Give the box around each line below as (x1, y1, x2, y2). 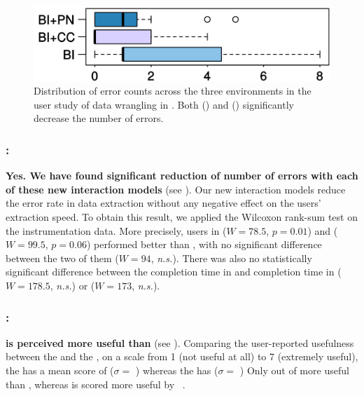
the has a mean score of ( (6, 363, 114, 378)
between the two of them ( (6, 250, 119, 265)
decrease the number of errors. (34, 111, 164, 125)
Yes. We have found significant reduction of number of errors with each (6, 168, 358, 183)
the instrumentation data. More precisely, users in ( (6, 223, 227, 238)
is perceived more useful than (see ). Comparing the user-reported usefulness (6, 335, 354, 350)
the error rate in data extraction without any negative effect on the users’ (6, 196, 321, 210)
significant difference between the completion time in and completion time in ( (6, 264, 342, 279)
